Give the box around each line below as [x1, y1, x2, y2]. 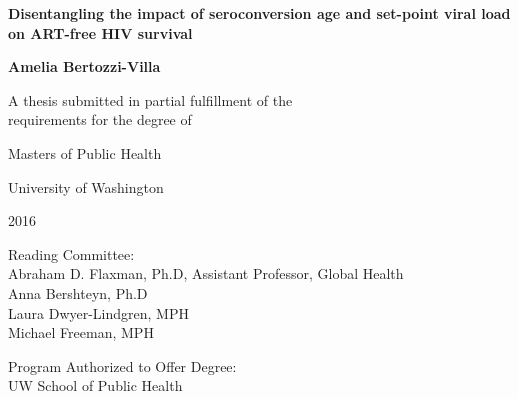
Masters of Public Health [8, 142, 162, 163]
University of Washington [8, 176, 164, 197]
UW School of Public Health [8, 375, 183, 396]
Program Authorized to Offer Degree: [8, 355, 237, 376]
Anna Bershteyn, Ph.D [8, 282, 148, 303]
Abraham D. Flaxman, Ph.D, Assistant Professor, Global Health [8, 263, 404, 284]
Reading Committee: [8, 243, 135, 264]
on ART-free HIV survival [8, 22, 193, 43]
